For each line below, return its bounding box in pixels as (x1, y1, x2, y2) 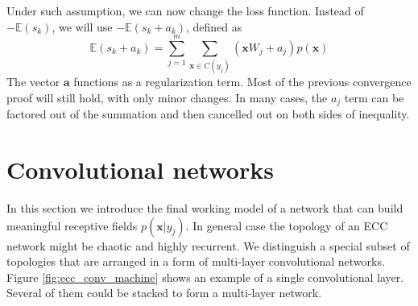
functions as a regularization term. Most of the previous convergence (73, 73, 412, 90)
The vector (6, 73, 60, 90)
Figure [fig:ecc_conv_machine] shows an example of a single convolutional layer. (6, 268, 404, 285)
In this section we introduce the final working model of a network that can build (6, 200, 404, 217)
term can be (344, 89, 404, 105)
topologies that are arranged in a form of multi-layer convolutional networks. (6, 253, 385, 270)
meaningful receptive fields (6, 217, 138, 234)
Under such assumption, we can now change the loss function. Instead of (6, 2, 364, 19)
